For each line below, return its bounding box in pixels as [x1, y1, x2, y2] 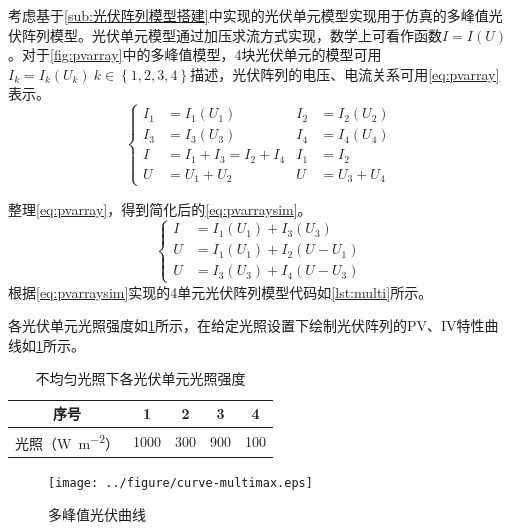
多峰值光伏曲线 [48, 504, 146, 525]
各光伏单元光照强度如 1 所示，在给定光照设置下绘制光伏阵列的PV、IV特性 [8, 315, 485, 336]
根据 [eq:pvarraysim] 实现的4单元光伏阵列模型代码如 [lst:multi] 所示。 [8, 281, 433, 302]
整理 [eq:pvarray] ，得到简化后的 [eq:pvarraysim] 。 [8, 198, 312, 219]
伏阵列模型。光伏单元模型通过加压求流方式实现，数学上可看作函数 [8, 24, 442, 45]
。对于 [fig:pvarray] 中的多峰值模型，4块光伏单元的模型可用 [8, 44, 382, 65]
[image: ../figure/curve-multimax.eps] [48, 475, 313, 490]
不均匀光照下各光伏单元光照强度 [35, 368, 246, 389]
